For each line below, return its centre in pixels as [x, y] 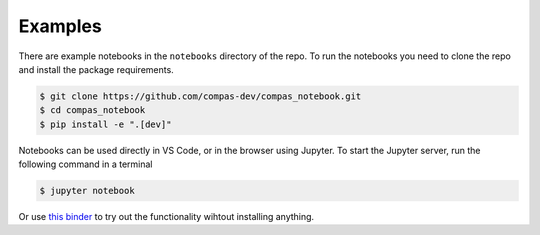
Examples [60, 26]
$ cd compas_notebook [92, 110]
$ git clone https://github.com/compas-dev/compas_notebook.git [200, 96]
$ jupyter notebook [87, 191]
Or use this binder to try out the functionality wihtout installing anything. [166, 217]
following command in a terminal [85, 164]
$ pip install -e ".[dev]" [105, 124]
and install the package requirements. [96, 69]
